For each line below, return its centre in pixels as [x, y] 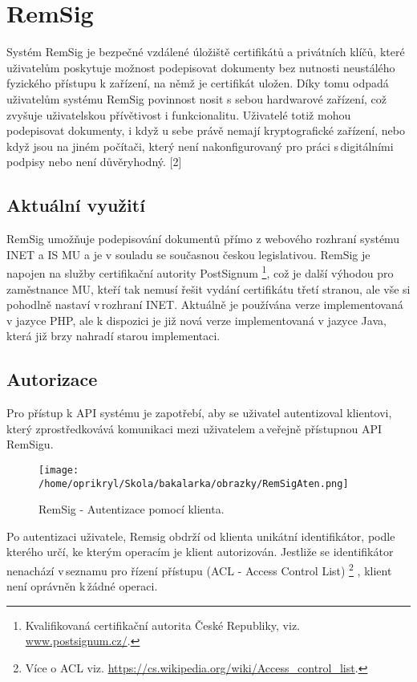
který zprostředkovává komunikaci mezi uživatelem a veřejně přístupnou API [194, 428]
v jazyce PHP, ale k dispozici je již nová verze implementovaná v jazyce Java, [196, 320]
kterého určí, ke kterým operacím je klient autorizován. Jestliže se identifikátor [200, 552]
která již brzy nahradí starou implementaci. [113, 336]
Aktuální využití [76, 205]
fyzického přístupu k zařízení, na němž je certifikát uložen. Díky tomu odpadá [198, 83]
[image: [59, 470]
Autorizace [52, 379]
